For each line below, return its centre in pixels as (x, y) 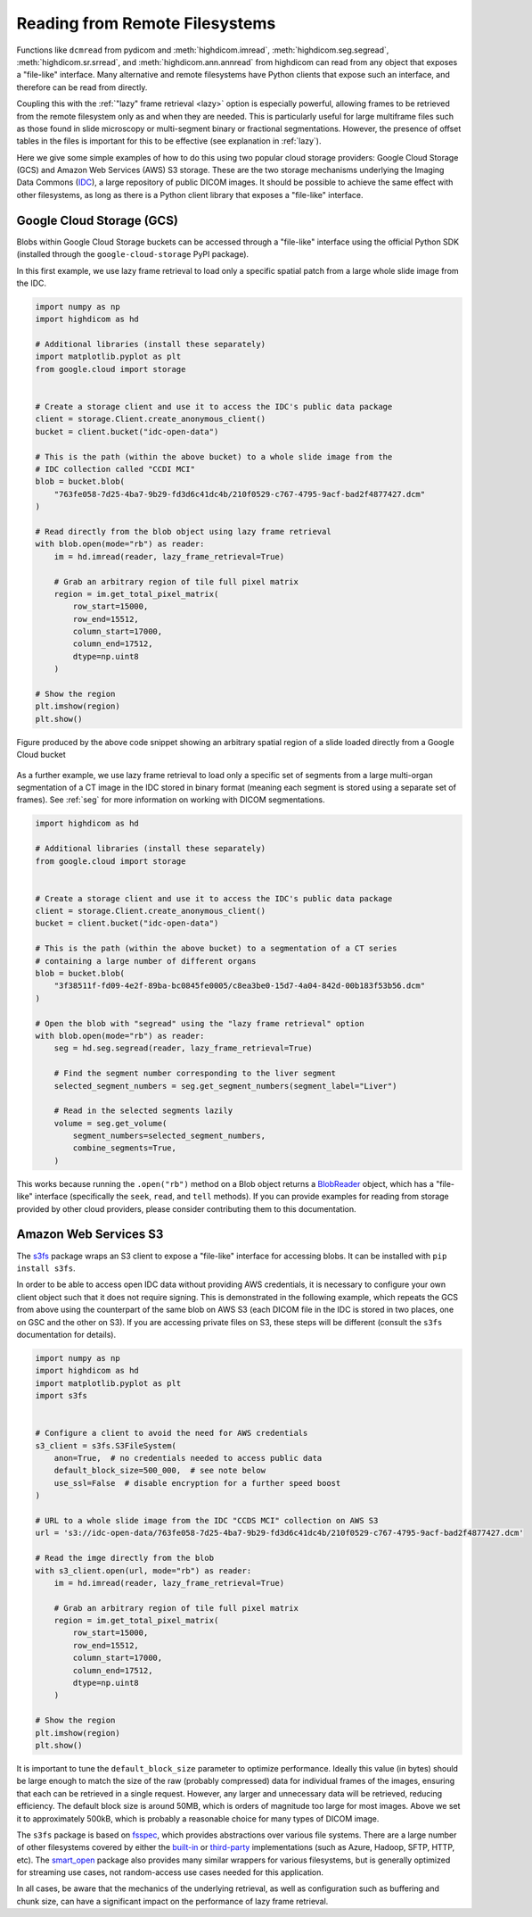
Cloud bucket (41, 755)
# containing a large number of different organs (146, 961)
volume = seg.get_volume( (110, 1123)
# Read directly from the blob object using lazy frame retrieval (183, 531)
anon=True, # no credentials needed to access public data (188, 1458)
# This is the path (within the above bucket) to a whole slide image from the (214, 456)
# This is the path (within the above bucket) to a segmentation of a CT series (216, 949)
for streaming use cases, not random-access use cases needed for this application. (170, 1872)
